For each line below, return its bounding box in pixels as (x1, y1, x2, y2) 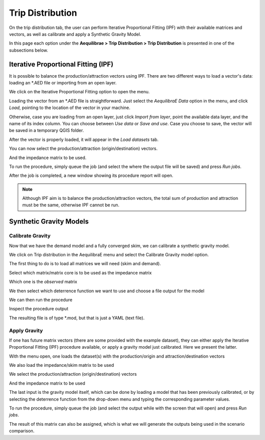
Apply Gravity (9, 327, 43, 334)
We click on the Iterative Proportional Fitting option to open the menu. (9, 89, 150, 95)
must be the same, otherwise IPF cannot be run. (22, 202, 120, 208)
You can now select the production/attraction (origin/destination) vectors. (9, 145, 158, 152)
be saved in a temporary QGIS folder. (9, 128, 84, 134)
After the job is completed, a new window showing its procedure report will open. (9, 172, 174, 179)
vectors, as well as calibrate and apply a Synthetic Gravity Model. (9, 31, 141, 37)
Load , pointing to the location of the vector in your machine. (9, 105, 131, 110)
